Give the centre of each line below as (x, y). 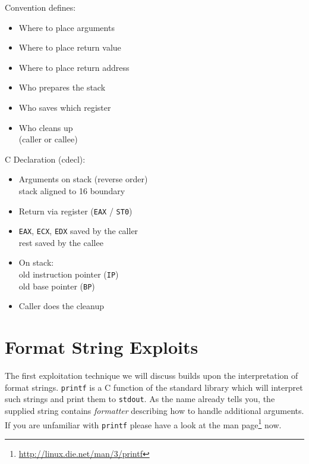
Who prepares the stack (62, 87)
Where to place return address (74, 67)
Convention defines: (40, 7)
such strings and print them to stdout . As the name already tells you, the (140, 399)
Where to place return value (70, 47)
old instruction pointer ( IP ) (69, 274)
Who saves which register (65, 107)
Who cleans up (46, 127)
